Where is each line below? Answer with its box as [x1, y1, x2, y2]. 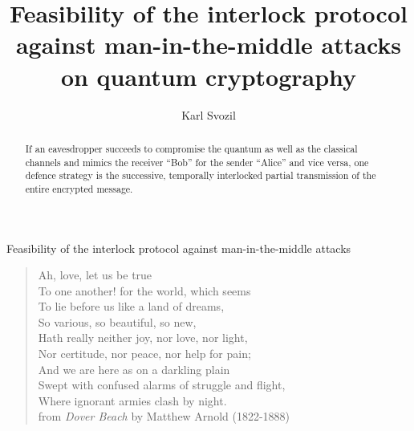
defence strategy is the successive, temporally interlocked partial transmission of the [25, 169, 376, 182]
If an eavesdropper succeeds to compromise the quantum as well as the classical [25, 141, 358, 155]
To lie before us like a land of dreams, [38, 298, 225, 315]
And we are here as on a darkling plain [38, 360, 230, 377]
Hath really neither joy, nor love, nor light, [38, 329, 248, 346]
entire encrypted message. [25, 181, 133, 195]
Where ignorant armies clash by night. [38, 392, 227, 409]
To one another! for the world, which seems [38, 282, 251, 299]
